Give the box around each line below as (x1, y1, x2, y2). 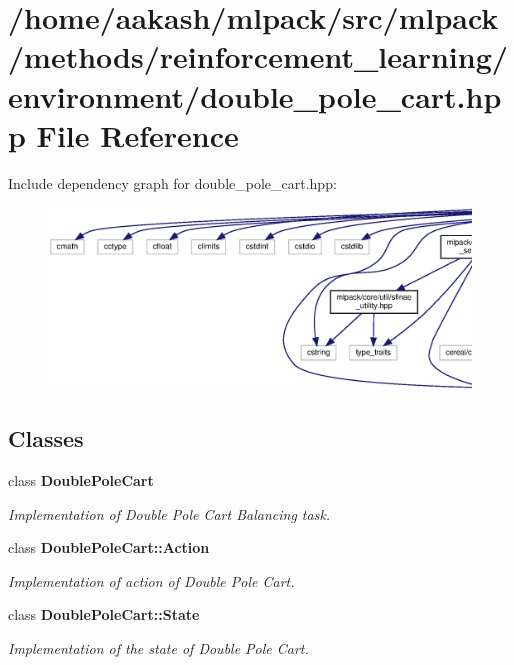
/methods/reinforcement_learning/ (8, 36, 508, 77)
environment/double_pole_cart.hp (8, 75, 502, 116)
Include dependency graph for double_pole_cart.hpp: (8, 172, 337, 193)
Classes (8, 423, 84, 454)
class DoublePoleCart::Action (8, 537, 210, 558)
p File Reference (8, 114, 239, 155)
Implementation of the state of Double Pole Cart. (8, 638, 309, 659)
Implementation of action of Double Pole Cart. (8, 570, 295, 591)
